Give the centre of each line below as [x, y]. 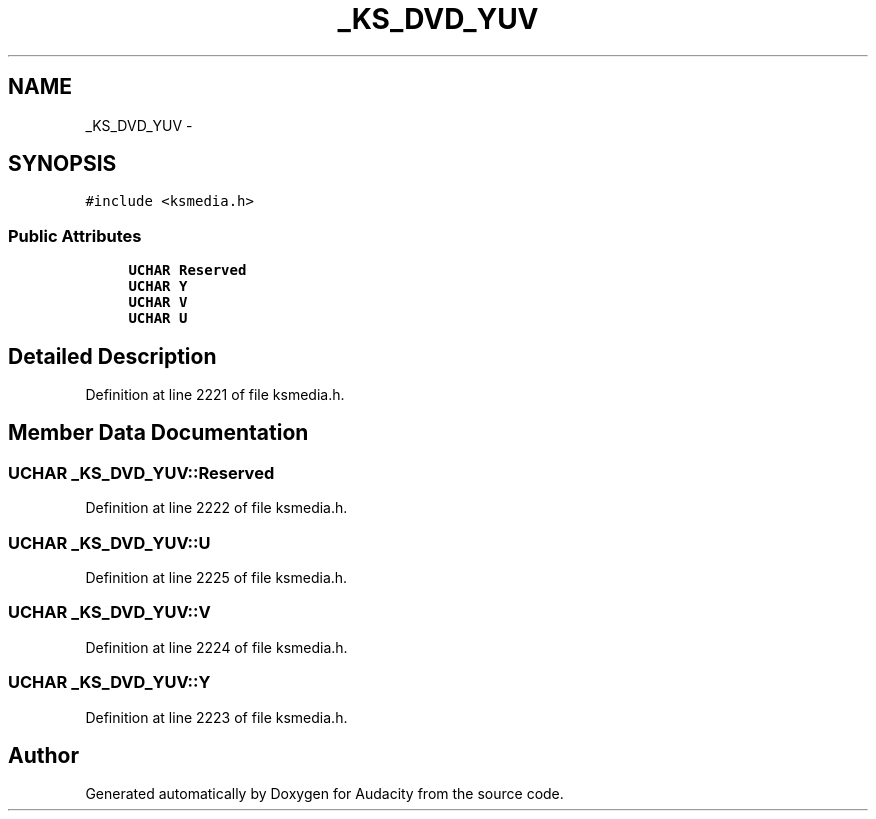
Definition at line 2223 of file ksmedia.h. [216, 717]
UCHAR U [158, 318]
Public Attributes [75, 235]
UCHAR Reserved [187, 270]
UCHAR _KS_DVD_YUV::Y [109, 682]
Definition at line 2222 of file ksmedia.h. [216, 508]
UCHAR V [158, 302]
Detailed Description [112, 356]
